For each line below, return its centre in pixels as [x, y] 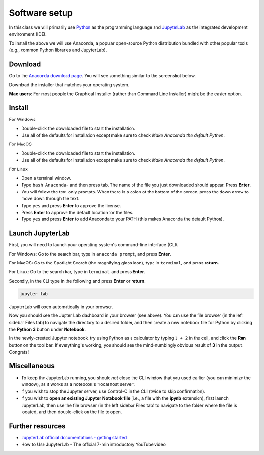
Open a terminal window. [46, 178]
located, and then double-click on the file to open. [72, 412]
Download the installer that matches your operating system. [69, 85]
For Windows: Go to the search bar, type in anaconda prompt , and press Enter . [90, 254]
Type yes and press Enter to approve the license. [71, 205]
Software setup [41, 13]
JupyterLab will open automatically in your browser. [61, 307]
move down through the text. [50, 199]
